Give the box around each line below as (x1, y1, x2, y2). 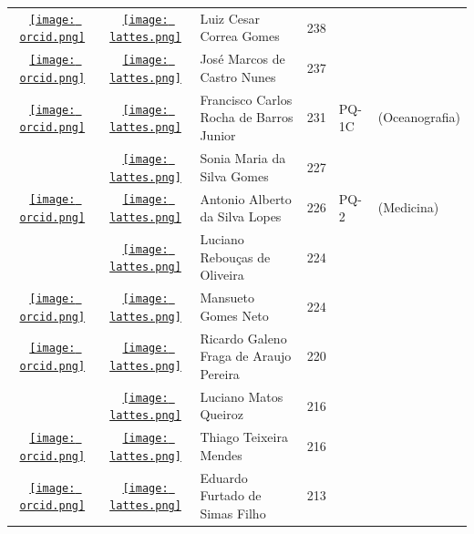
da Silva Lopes (200, 207, 282, 226)
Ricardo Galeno (200, 328, 287, 347)
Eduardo (200, 467, 248, 487)
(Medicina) (377, 198, 439, 217)
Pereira (200, 364, 240, 383)
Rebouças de (200, 247, 271, 266)
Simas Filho (200, 503, 266, 522)
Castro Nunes (200, 67, 276, 86)
